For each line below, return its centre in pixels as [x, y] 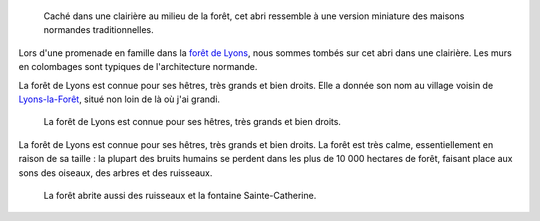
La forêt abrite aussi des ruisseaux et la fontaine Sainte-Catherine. [180, 195]
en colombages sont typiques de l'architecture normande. [138, 67]
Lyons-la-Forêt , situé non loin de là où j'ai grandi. [119, 99]
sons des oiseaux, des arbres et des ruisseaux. [115, 172]
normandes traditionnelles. [98, 30]
